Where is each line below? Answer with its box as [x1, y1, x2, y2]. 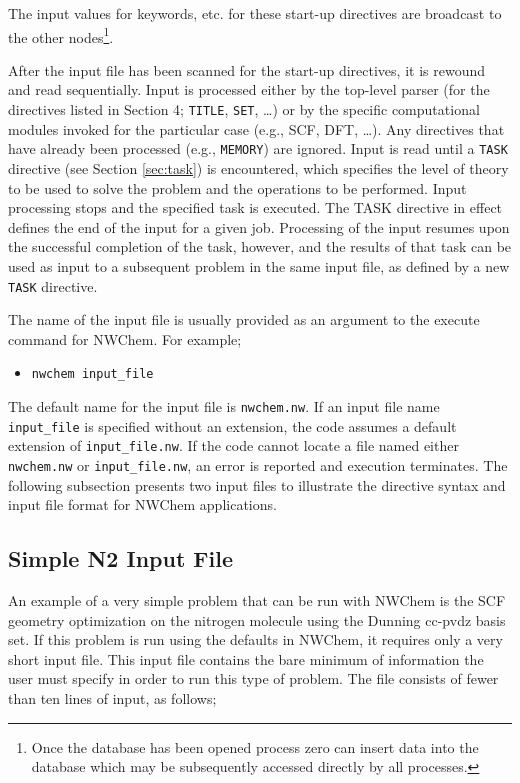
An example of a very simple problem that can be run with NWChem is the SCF [8, 590, 506, 611]
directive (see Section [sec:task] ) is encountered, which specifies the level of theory [8, 157, 509, 178]
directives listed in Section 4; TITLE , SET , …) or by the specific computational [8, 99, 480, 120]
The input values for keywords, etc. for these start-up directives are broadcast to [8, 3, 502, 23]
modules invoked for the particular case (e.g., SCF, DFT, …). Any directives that [8, 118, 505, 139]
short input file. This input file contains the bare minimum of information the [8, 648, 484, 669]
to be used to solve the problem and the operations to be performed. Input [8, 177, 467, 198]
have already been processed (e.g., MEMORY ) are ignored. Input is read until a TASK [8, 138, 508, 159]
